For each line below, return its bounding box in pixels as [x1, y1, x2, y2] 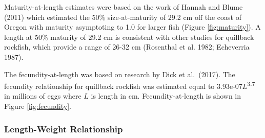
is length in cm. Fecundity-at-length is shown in [91, 90, 241, 101]
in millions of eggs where [4, 90, 81, 101]
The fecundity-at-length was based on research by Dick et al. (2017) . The [4, 68, 235, 79]
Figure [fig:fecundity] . [4, 101, 71, 111]
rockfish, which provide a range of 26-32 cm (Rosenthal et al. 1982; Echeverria [4, 41, 250, 52]
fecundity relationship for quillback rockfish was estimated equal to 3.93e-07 [4, 80, 242, 91]
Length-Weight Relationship [4, 122, 123, 135]
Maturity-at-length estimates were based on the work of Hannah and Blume [4, 2, 243, 12]
